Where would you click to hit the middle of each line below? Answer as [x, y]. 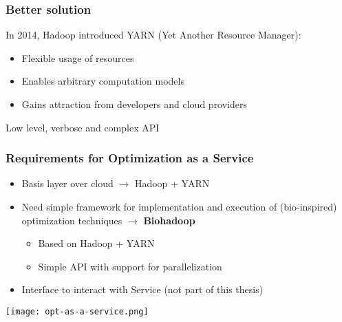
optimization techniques [72, 220]
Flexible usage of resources [78, 57]
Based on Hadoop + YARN [96, 243]
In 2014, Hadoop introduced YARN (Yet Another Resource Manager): [153, 35]
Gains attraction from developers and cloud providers [135, 104]
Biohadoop [169, 220]
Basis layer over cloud [67, 183]
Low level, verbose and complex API [83, 127]
